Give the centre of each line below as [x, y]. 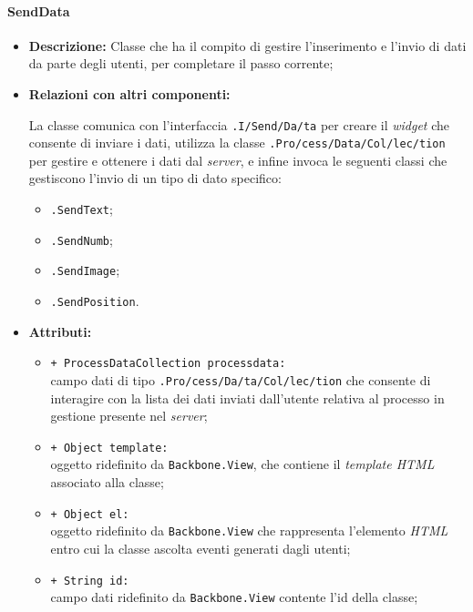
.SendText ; [82, 209]
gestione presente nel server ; [129, 416]
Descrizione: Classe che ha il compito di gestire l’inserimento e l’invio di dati [247, 45]
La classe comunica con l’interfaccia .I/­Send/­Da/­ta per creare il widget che [239, 124]
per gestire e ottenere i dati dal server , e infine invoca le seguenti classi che [238, 160]
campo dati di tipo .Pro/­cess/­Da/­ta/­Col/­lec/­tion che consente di [241, 379]
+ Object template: [109, 448]
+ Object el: [90, 514]
